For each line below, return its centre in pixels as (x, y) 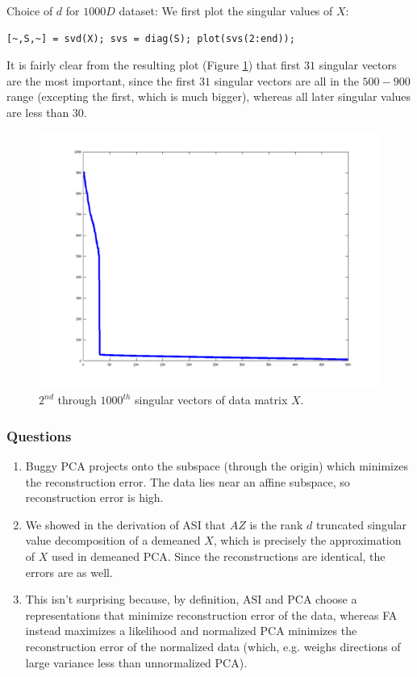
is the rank (276, 524)
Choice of (30, 10)
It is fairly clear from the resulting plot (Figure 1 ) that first (154, 65)
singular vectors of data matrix (211, 400)
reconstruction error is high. (94, 497)
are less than (38, 112)
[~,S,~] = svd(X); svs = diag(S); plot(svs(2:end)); (151, 38)
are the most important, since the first (101, 80)
